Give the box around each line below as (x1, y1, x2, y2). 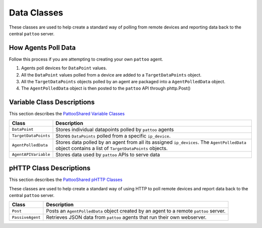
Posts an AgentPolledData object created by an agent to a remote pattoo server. (46, 208, 226, 214)
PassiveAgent (12, 214, 41, 220)
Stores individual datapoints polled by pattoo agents (55, 126, 174, 133)
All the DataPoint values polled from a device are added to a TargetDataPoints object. (21, 72, 201, 77)
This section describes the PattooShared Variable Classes (9, 111, 125, 117)
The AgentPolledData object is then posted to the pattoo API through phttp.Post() (21, 85, 191, 91)
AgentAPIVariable (12, 152, 50, 157)
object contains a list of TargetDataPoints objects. (55, 145, 168, 152)
